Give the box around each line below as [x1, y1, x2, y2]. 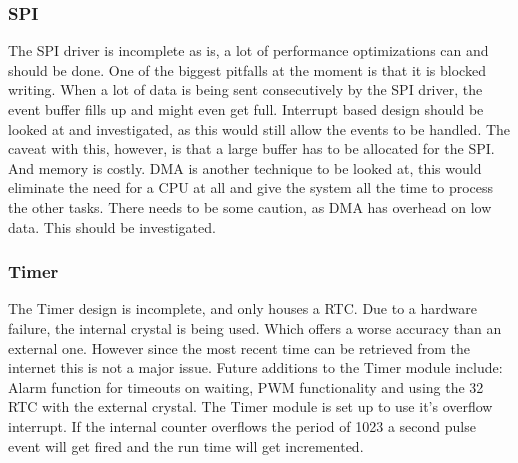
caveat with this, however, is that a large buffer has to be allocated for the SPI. [8, 138, 495, 159]
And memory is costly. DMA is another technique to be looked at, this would [8, 157, 482, 178]
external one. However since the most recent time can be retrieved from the [8, 337, 470, 358]
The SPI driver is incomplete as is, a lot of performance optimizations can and [8, 40, 489, 61]
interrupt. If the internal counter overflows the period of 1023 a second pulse [8, 415, 476, 436]
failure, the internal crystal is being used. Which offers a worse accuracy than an [8, 317, 502, 338]
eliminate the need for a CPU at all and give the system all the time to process [8, 177, 494, 198]
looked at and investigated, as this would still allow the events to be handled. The [8, 118, 511, 139]
